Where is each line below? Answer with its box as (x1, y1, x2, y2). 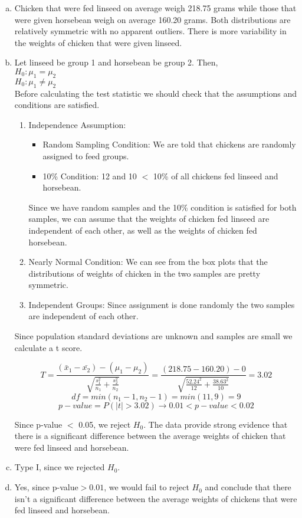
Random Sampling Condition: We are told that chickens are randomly (42, 138, 296, 150)
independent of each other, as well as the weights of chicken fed (28, 224, 257, 236)
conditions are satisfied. (14, 99, 100, 111)
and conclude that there (205, 481, 291, 493)
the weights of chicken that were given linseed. (14, 36, 182, 48)
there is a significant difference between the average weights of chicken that (14, 430, 286, 442)
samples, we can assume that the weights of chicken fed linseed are (28, 212, 270, 225)
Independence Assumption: (28, 118, 126, 130)
